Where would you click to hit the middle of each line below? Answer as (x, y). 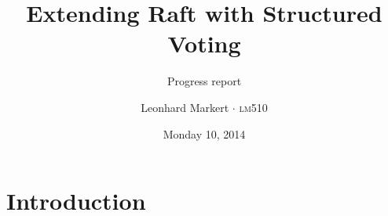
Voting (204, 43)
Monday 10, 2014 (204, 133)
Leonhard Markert (185, 107)
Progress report (204, 81)
